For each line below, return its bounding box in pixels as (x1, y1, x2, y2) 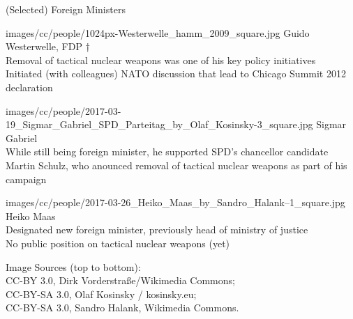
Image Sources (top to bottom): (6, 259, 141, 274)
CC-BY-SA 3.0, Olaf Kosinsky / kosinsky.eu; (6, 286, 197, 301)
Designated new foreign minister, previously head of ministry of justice (6, 222, 308, 237)
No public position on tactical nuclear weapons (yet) (6, 235, 230, 250)
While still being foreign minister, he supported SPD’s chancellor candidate (6, 144, 329, 159)
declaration (6, 79, 53, 94)
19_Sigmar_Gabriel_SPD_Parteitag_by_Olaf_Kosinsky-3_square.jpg (6, 117, 313, 132)
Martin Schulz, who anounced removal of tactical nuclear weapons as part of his (6, 157, 347, 172)
